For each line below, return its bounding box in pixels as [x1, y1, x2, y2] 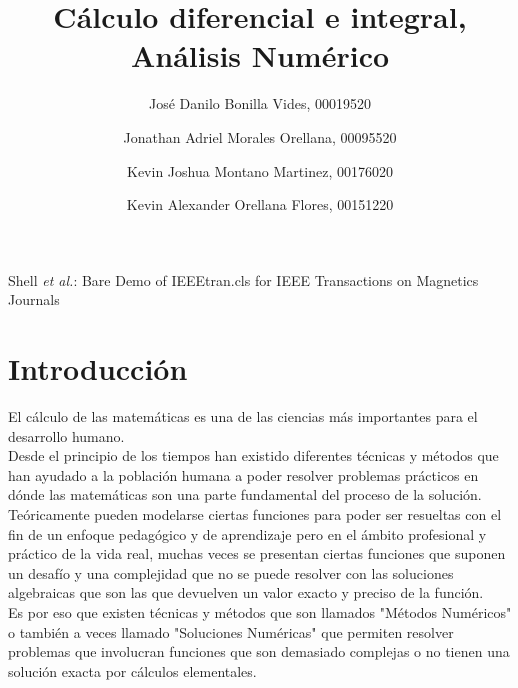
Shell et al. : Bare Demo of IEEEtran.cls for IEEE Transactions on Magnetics [8, 269, 479, 290]
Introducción [8, 348, 188, 389]
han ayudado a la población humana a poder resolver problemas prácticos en [8, 464, 479, 485]
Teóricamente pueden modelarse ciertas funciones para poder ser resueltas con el [8, 503, 502, 524]
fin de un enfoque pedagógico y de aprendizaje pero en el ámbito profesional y [8, 523, 487, 544]
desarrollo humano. [8, 425, 125, 446]
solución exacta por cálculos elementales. [8, 660, 257, 681]
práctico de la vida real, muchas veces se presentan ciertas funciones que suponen [8, 543, 506, 564]
